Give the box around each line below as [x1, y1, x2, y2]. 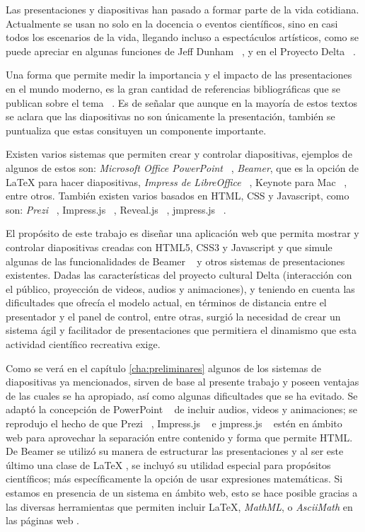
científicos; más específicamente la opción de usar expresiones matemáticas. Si [6, 471, 343, 486]
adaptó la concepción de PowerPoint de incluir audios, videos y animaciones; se [6, 402, 357, 417]
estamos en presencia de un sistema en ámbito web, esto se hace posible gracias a [6, 485, 358, 499]
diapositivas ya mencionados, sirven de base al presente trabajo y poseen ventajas [6, 374, 359, 389]
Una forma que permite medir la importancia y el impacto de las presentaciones [6, 67, 352, 82]
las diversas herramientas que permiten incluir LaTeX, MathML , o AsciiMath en [6, 499, 353, 514]
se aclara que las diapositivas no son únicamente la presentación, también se [6, 109, 335, 124]
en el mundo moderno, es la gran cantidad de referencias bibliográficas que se [6, 81, 340, 96]
